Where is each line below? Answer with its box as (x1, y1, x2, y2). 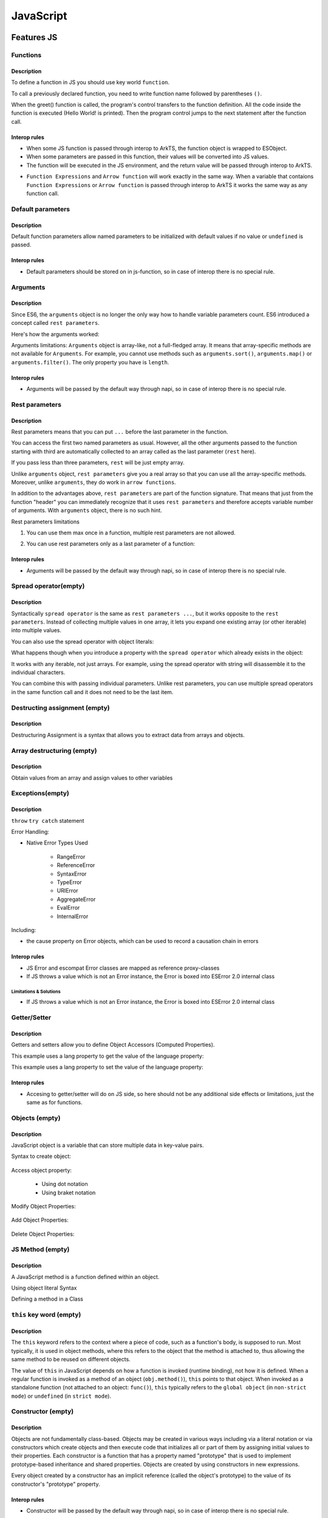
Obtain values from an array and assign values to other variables (11, 774, 173, 781)
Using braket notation (41, 1189, 96, 1196)
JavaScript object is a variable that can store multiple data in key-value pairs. (11, 1142, 204, 1149)
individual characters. (11, 669, 66, 676)
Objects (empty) (11, 1114, 61, 1122)
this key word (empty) (11, 1310, 81, 1319)
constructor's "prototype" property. (11, 1480, 100, 1488)
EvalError (56, 904, 80, 911)
